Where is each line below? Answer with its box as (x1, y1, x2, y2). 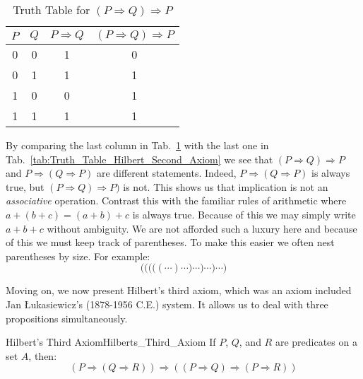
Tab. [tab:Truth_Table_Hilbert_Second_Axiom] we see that (6, 151, 273, 166)
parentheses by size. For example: (6, 248, 150, 263)
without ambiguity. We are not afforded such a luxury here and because (47, 221, 357, 235)
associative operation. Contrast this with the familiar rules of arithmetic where (6, 193, 347, 208)
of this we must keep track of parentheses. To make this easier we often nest (6, 235, 335, 250)
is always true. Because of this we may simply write (132, 206, 356, 221)
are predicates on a (275, 334, 357, 349)
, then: (28, 348, 57, 363)
